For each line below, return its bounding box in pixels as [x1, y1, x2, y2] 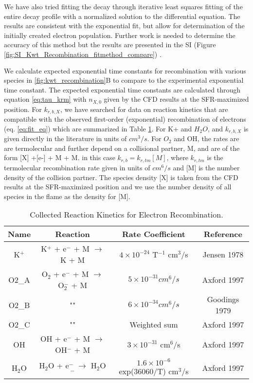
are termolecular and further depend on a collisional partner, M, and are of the [4, 143, 240, 153]
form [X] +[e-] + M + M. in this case [4, 152, 115, 163]
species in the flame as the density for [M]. [4, 191, 130, 201]
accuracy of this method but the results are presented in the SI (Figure [4, 39, 216, 50]
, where [166, 152, 188, 163]
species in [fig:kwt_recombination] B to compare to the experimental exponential [4, 75, 244, 85]
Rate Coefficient [122, 228, 185, 240]
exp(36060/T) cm [119, 365, 179, 377]
